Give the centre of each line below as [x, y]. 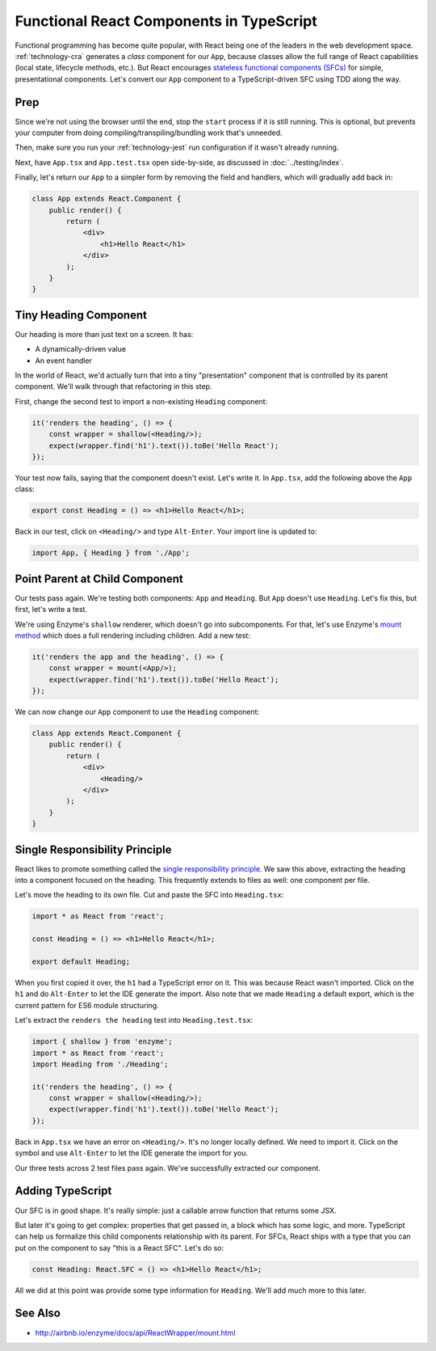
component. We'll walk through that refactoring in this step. [114, 386]
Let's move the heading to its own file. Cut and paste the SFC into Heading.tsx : [149, 895]
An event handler [64, 361]
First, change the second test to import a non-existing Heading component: [141, 401]
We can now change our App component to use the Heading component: [137, 712]
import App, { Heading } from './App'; [111, 553]
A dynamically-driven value [81, 349]
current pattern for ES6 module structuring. [87, 1005]
